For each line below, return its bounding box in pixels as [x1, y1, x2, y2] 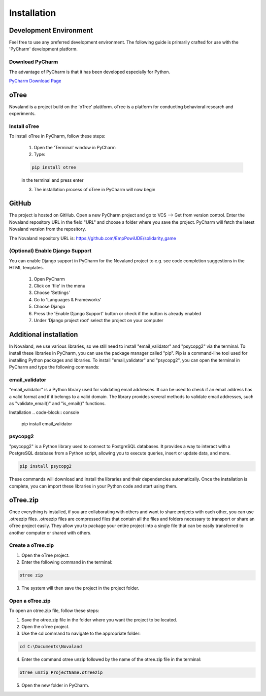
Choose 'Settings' [33, 289, 70, 296]
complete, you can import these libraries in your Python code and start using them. [9, 483, 178, 489]
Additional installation [9, 330, 78, 338]
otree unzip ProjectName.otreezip [19, 670, 103, 675]
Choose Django [33, 304, 66, 310]
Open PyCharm [33, 276, 65, 282]
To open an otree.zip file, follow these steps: [9, 608, 100, 614]
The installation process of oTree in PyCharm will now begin [33, 186, 156, 192]
